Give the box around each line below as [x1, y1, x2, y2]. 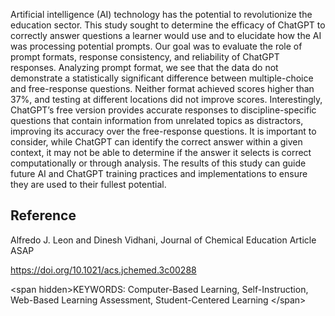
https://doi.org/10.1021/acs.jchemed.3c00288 [10, 264, 197, 276]
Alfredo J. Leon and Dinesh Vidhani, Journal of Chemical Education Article [10, 234, 317, 246]
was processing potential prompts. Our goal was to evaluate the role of [10, 40, 303, 52]
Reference [10, 207, 77, 224]
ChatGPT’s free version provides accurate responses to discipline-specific [10, 104, 317, 116]
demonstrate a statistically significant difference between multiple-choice [10, 72, 314, 84]
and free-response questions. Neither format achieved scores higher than [10, 83, 315, 94]
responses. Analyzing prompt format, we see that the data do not [10, 62, 279, 73]
